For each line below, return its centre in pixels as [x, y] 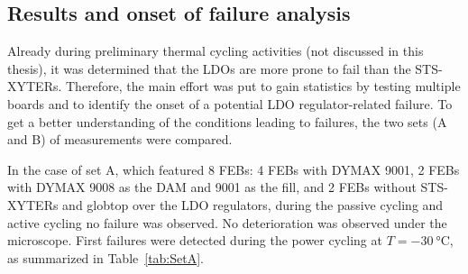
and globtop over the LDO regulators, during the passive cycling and [253, 204]
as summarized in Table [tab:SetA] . [106, 257]
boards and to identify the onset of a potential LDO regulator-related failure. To [230, 103]
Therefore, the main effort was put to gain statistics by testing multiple [263, 86]
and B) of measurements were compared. [120, 139]
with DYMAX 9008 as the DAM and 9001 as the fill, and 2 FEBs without [212, 187]
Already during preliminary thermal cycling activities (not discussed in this [216, 51]
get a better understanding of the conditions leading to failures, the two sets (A [227, 121]
